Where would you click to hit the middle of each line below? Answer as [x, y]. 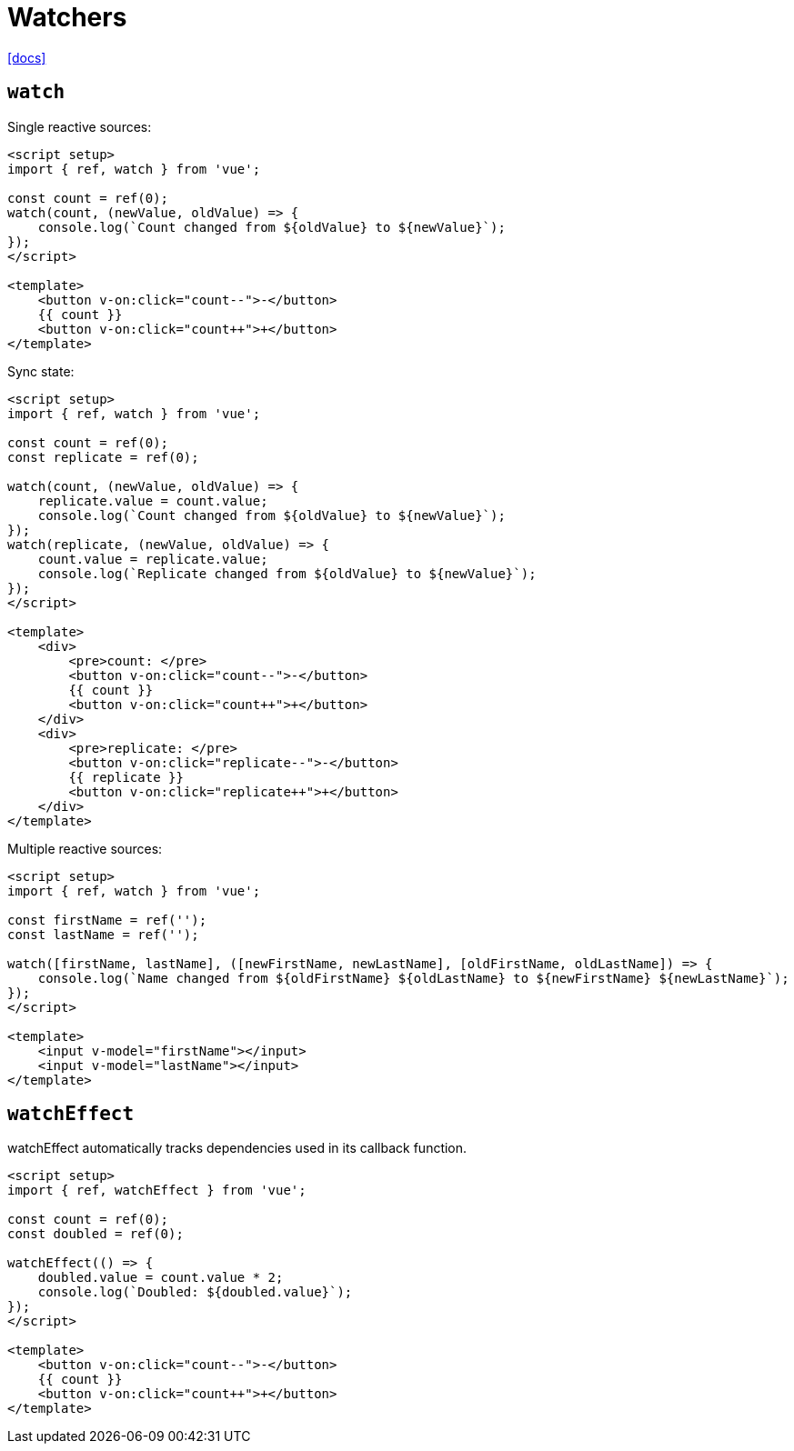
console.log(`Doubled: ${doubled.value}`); [195, 1292]
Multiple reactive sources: [85, 848]
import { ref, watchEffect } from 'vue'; [157, 1191]
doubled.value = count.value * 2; [161, 1278]
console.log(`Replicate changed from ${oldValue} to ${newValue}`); [287, 573]
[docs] [27, 57]
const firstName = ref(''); [107, 920]
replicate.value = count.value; [153, 500]
